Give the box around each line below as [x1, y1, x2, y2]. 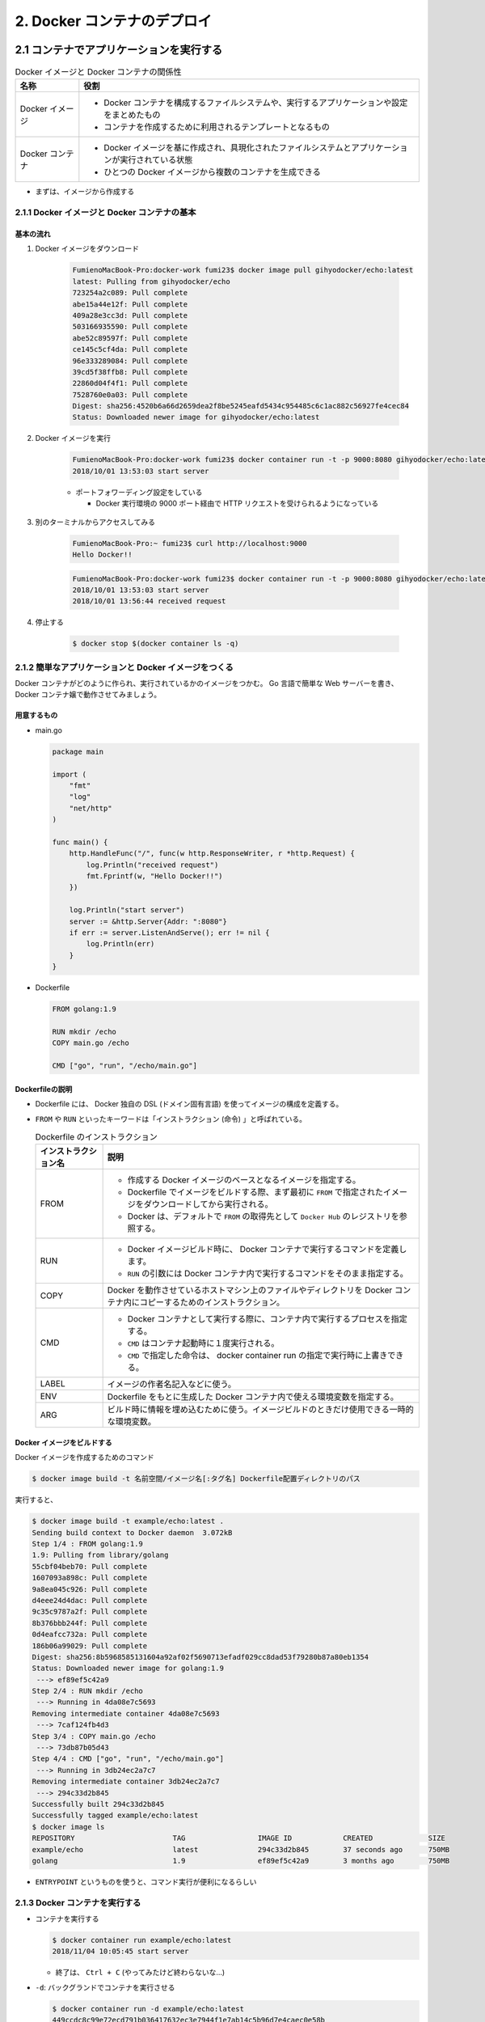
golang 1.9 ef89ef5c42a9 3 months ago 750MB [32, 1856, 450, 1865]
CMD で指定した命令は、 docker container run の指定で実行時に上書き [127, 1350, 388, 1361]
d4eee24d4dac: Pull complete [32, 1596, 148, 1605]
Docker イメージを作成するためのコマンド [15, 1453, 154, 1462]
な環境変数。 [107, 1416, 157, 1428]
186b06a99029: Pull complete [32, 1641, 148, 1650]
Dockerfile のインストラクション [35, 1132, 158, 1143]
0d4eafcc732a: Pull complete [32, 1630, 148, 1639]
